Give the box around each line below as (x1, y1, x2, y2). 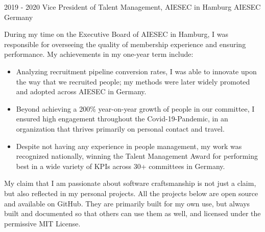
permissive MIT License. (4, 218, 81, 228)
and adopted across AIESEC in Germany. (16, 86, 147, 97)
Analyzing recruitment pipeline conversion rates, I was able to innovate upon (16, 66, 257, 76)
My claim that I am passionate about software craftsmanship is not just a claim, (4, 178, 256, 188)
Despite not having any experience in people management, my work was (16, 140, 242, 151)
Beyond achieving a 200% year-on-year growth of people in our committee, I (16, 103, 255, 114)
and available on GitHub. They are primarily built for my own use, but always (4, 198, 250, 208)
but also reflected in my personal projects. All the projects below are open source (4, 187, 258, 198)
